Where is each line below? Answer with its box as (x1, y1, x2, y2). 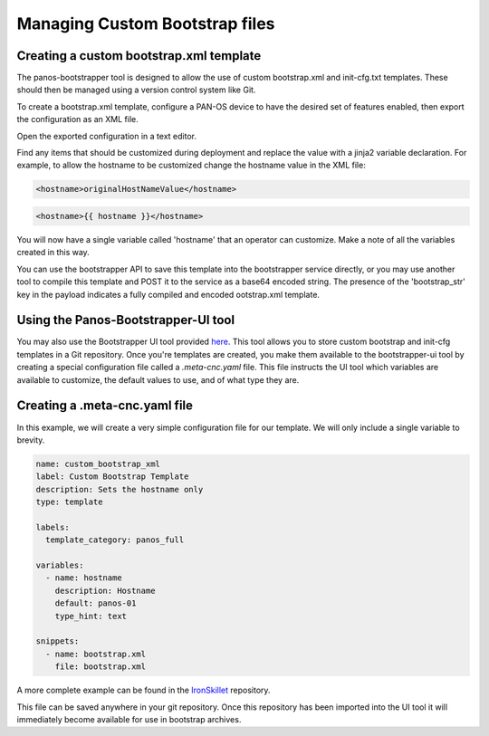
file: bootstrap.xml (54, 662, 147, 672)
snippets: (35, 636, 80, 646)
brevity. (16, 435, 45, 445)
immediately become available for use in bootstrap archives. (16, 713, 242, 724)
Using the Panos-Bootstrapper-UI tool (16, 312, 235, 328)
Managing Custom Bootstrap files (16, 14, 275, 33)
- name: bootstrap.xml (45, 648, 147, 659)
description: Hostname (54, 585, 156, 596)
